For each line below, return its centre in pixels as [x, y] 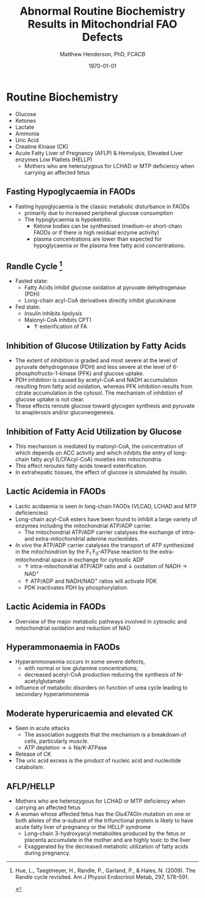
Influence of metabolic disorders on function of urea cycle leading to [101, 688]
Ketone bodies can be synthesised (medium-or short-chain [108, 226]
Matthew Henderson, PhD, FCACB [103, 54]
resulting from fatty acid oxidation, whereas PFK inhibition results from [104, 387]
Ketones [26, 120]
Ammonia [27, 133]
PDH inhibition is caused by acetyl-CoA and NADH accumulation [96, 380]
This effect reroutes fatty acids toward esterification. [81, 465]
